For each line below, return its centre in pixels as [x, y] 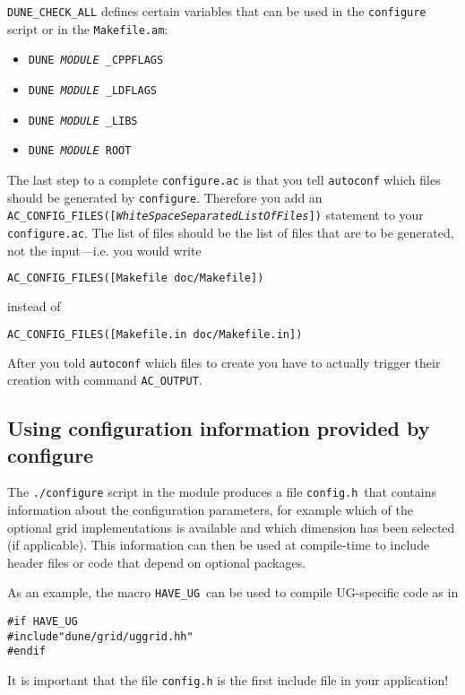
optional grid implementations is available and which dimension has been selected [231, 527]
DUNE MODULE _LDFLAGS [92, 90]
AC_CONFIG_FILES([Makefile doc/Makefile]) [136, 278]
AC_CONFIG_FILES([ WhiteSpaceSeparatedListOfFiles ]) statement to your [215, 215]
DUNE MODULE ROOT [80, 151]
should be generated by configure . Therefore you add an [165, 197]
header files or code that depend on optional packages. [157, 562]
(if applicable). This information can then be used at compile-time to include [219, 545]
